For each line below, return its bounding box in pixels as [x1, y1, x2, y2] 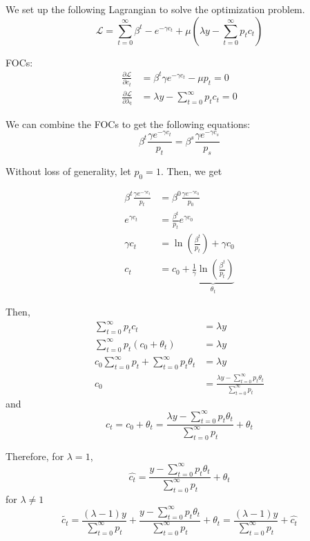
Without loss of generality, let [6, 164, 131, 178]
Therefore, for [6, 448, 64, 463]
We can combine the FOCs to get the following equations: [6, 116, 251, 131]
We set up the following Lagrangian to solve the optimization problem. [6, 2, 305, 16]
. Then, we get [160, 164, 222, 178]
